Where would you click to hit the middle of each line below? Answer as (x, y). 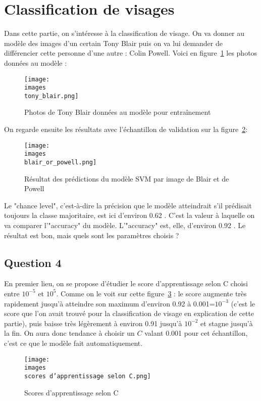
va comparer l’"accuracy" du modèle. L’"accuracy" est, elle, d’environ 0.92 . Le (125, 225)
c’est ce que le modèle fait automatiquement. (73, 343)
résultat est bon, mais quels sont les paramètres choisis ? (92, 235)
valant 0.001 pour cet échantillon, (196, 333)
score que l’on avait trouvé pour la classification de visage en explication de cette (129, 313)
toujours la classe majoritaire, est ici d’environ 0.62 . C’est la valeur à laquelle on (129, 215)
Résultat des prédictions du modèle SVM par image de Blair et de (127, 178)
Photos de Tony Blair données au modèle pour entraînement (118, 112)
